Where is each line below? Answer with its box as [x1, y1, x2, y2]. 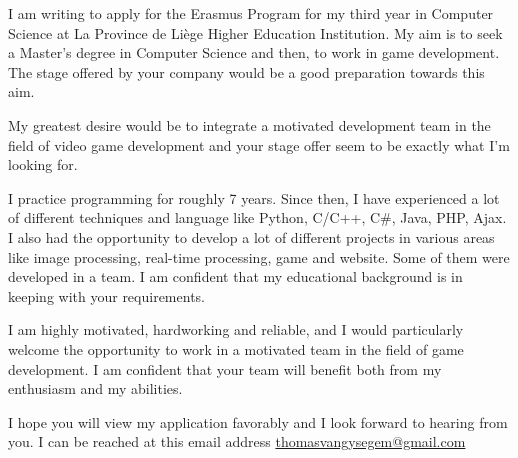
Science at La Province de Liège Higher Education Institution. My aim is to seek [8, 22, 503, 43]
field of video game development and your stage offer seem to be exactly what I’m [8, 134, 510, 155]
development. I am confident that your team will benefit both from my [8, 358, 442, 379]
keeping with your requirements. [8, 285, 205, 306]
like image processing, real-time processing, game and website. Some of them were [8, 246, 510, 267]
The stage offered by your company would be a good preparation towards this [8, 61, 485, 82]
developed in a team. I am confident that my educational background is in [8, 266, 463, 287]
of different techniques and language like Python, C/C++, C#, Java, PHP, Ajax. [8, 207, 507, 228]
